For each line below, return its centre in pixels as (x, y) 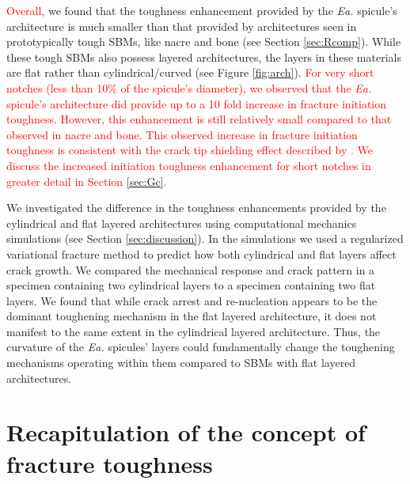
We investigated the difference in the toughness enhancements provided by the (196, 208)
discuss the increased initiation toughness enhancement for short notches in (189, 165)
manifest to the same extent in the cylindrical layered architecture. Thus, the (194, 331)
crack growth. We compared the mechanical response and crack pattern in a (191, 269)
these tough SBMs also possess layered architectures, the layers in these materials (204, 57)
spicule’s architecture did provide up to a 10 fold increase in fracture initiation (197, 103)
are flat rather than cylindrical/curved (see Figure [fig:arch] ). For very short (190, 72)
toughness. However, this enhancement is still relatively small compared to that (199, 119)
